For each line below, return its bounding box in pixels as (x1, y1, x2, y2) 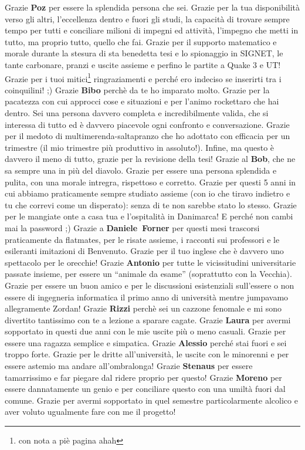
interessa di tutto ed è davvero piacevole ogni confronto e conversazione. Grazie (5, 118, 290, 130)
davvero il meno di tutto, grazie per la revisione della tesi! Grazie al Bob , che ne (5, 153, 296, 165)
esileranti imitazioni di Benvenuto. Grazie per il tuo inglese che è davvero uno (5, 245, 284, 257)
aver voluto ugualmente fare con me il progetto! (5, 405, 176, 418)
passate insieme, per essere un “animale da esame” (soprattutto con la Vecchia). (5, 268, 292, 280)
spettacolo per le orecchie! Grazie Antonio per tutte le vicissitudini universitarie (5, 256, 296, 268)
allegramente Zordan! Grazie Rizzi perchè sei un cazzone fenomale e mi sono (5, 302, 282, 314)
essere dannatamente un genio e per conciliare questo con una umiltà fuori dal (5, 383, 286, 395)
